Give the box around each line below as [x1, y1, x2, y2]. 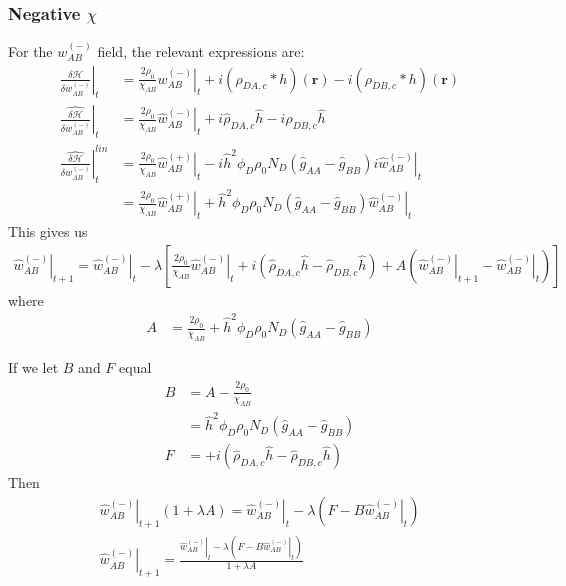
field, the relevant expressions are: [97, 41, 305, 62]
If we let [8, 356, 59, 377]
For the [8, 41, 53, 62]
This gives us [8, 221, 88, 242]
